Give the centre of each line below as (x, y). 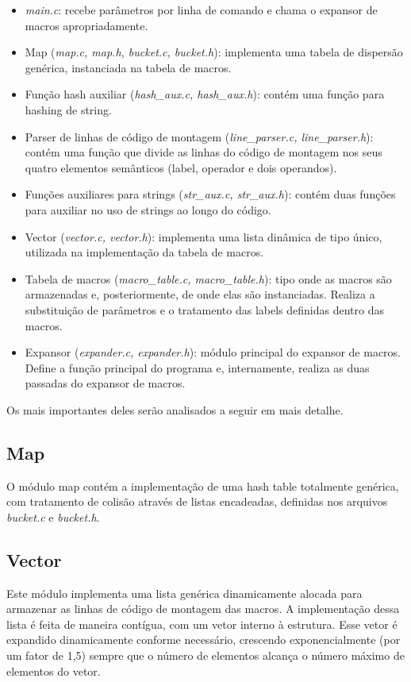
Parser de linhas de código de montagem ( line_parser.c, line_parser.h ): (199, 136)
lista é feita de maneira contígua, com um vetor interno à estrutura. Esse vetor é (202, 624)
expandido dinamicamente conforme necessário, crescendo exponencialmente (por (204, 640)
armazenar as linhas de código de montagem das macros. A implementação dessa (203, 609)
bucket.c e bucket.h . (53, 516)
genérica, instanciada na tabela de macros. (128, 67)
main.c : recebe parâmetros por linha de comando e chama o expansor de (201, 10)
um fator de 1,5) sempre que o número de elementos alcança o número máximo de (205, 655)
